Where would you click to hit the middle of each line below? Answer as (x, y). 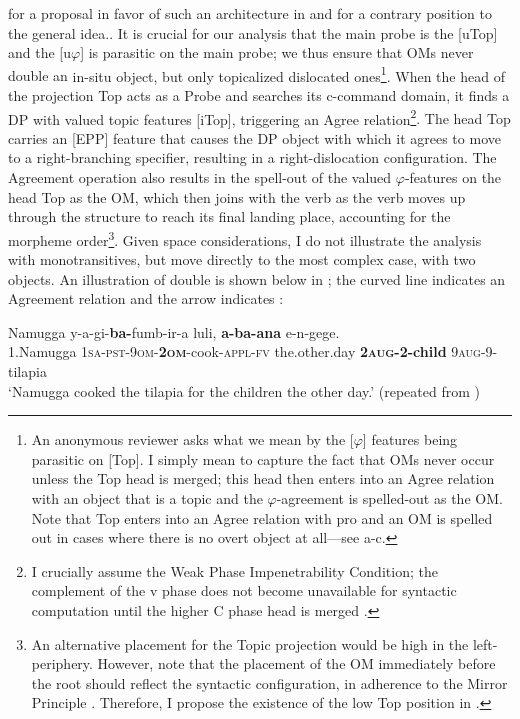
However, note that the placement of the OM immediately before (296, 663)
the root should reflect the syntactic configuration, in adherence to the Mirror (269, 682)
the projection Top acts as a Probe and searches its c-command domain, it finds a (259, 95)
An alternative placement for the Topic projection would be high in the (250, 643)
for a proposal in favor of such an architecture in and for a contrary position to (250, 13)
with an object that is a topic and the (147, 498)
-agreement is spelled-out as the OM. (389, 498)
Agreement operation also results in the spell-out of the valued (200, 177)
